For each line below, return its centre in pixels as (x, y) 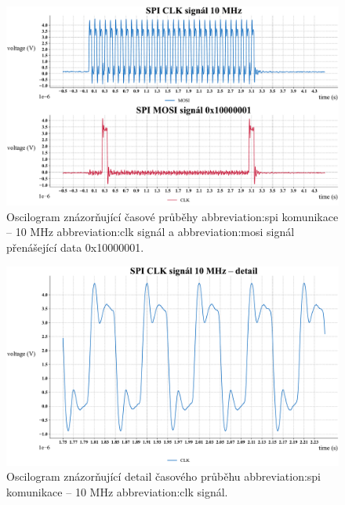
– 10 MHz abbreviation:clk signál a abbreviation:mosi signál (151, 232)
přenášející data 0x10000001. (75, 247)
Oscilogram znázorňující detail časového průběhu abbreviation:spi (163, 476)
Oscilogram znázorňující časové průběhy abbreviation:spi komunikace (172, 216)
